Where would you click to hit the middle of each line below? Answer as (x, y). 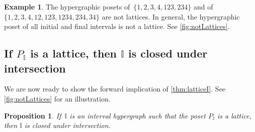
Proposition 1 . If (33, 115)
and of (203, 6)
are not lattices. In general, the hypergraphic (171, 16)
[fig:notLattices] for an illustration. (57, 98)
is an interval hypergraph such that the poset (138, 115)
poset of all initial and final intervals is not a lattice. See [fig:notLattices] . (117, 26)
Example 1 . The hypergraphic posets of (67, 6)
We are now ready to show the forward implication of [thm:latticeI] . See (115, 89)
